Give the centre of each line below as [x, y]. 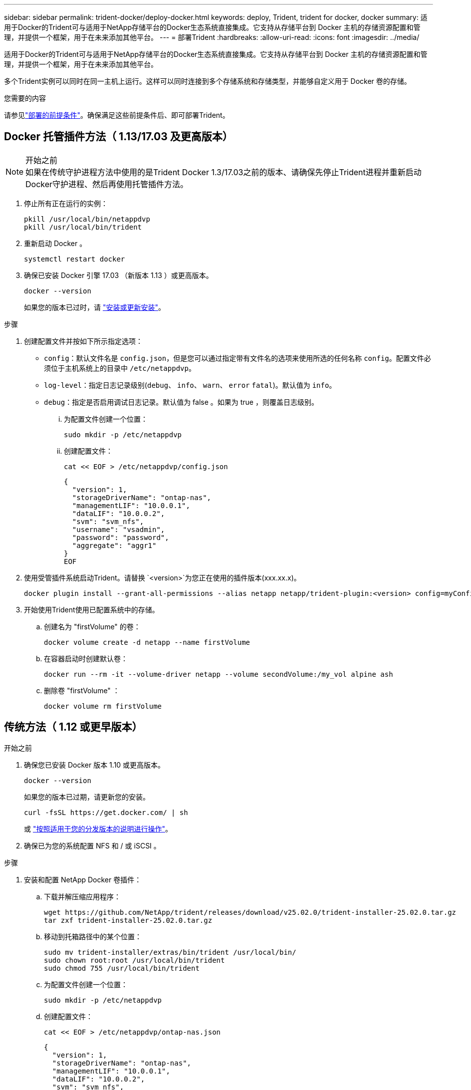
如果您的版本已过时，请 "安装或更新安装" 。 [95, 307]
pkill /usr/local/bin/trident [83, 227]
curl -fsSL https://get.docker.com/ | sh [106, 812]
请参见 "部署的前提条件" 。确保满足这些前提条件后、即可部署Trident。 [117, 115]
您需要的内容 [25, 98]
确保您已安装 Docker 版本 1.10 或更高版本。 [95, 765]
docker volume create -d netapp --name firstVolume [147, 642]
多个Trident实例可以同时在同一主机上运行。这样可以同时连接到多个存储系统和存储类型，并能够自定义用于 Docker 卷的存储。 [208, 81]
